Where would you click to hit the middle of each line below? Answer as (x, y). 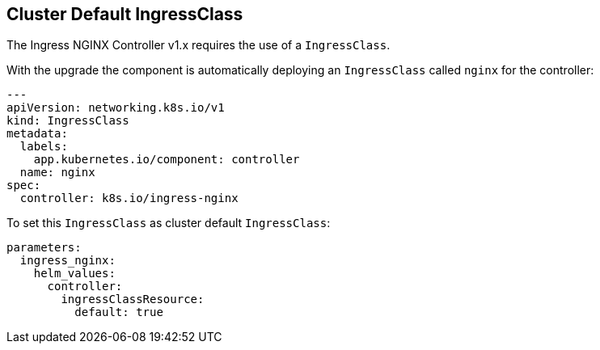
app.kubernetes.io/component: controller (167, 160)
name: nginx (57, 173)
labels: (44, 147)
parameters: (44, 248)
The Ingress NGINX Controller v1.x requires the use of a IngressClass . (199, 45)
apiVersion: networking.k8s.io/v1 (116, 108)
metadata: (37, 134)
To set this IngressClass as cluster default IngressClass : (169, 223)
